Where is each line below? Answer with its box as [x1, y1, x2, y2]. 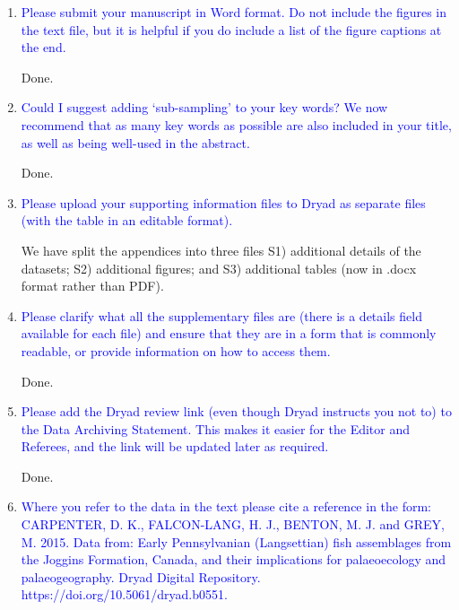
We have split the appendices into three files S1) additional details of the [21, 240, 421, 259]
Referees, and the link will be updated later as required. [21, 437, 329, 456]
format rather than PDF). [21, 276, 164, 295]
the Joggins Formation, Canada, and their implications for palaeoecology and [21, 550, 446, 569]
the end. [21, 38, 66, 57]
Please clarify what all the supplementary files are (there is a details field [21, 306, 422, 325]
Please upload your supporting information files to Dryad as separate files [21, 193, 426, 212]
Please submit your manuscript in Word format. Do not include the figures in [21, 3, 447, 21]
